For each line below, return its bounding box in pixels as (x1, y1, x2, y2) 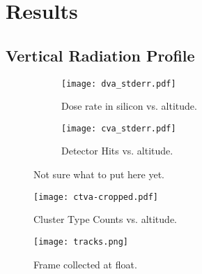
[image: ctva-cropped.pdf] (33, 192, 158, 202)
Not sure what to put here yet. (33, 167, 164, 182)
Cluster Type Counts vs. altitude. (33, 212, 177, 226)
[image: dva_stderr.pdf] (61, 78, 176, 89)
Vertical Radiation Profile (6, 44, 195, 66)
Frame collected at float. (33, 257, 137, 271)
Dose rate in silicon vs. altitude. (61, 99, 197, 113)
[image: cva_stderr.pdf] (61, 123, 176, 134)
